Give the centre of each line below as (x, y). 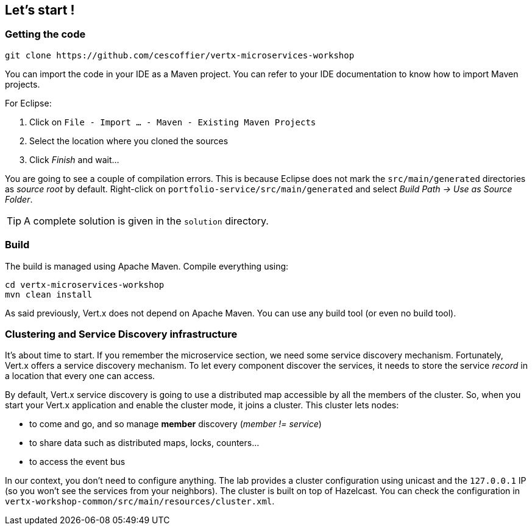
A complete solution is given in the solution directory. (146, 221)
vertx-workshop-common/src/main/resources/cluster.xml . (140, 501)
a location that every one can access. (80, 376)
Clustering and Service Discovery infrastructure (121, 334)
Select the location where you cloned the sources (129, 141)
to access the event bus (77, 462)
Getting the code (45, 34)
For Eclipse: (28, 103)
